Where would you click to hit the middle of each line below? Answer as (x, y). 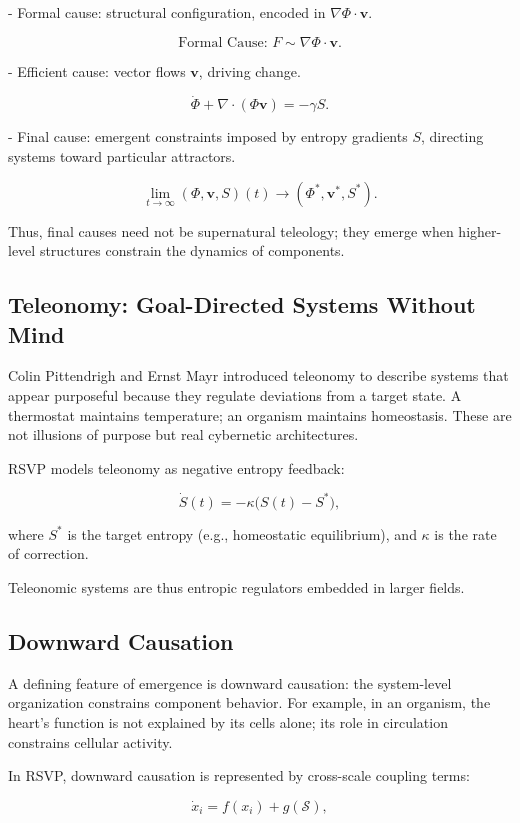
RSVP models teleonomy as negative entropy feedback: (176, 467)
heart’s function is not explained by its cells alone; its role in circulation (228, 722)
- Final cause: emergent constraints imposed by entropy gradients (208, 136)
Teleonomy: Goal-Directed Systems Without (242, 304)
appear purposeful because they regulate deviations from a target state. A (235, 394)
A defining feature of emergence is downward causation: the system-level (230, 682)
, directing (452, 136)
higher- (480, 230)
